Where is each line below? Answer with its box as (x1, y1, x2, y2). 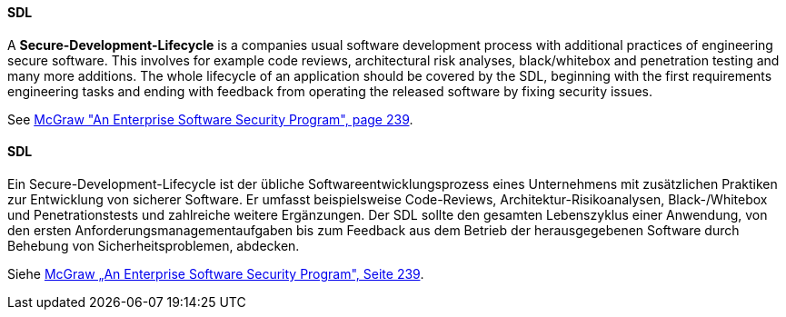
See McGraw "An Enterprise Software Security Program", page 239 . (7, 111, 413, 127)
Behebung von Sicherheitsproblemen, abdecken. (7, 237, 300, 253)
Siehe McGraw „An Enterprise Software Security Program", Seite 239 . (7, 265, 424, 282)
